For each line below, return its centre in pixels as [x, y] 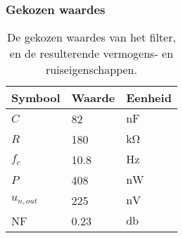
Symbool [36, 98]
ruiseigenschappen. [91, 70]
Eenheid [149, 98]
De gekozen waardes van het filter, [91, 37]
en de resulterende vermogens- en [91, 54]
